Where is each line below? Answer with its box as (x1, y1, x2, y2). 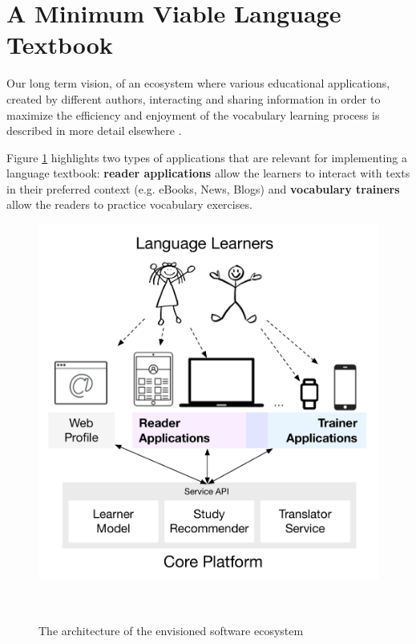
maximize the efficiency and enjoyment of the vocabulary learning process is (6, 106, 380, 123)
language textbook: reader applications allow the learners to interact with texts (6, 165, 410, 181)
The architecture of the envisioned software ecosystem (38, 622, 304, 638)
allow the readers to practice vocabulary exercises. (6, 196, 252, 213)
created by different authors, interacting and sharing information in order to (6, 90, 381, 107)
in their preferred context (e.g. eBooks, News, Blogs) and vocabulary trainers (6, 180, 400, 197)
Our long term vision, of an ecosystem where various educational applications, (6, 75, 390, 92)
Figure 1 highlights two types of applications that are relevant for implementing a (6, 149, 407, 165)
